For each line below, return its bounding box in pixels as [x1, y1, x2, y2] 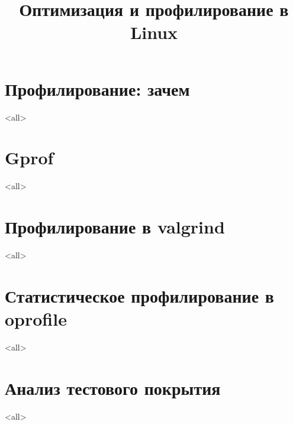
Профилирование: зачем [5, 76, 190, 100]
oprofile [5, 306, 67, 330]
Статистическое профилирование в [5, 283, 274, 307]
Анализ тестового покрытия [5, 375, 221, 400]
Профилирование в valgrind [5, 215, 225, 238]
